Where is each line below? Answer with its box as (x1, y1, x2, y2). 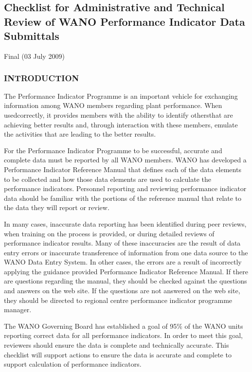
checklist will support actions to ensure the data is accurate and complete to (4, 349, 232, 359)
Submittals (4, 28, 59, 43)
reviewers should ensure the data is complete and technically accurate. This (4, 340, 229, 350)
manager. (4, 304, 32, 315)
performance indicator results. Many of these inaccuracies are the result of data (4, 238, 241, 248)
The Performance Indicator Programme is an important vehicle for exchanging (4, 90, 238, 101)
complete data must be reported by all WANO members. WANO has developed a (4, 155, 247, 165)
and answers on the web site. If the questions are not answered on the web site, (4, 285, 240, 296)
